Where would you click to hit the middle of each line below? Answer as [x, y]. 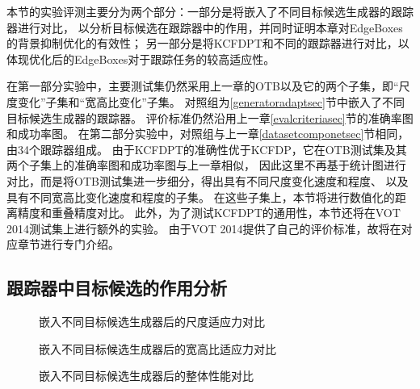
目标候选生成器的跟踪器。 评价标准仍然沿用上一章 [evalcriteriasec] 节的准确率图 [210, 117]
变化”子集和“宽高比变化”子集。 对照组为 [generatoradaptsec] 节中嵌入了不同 [211, 101]
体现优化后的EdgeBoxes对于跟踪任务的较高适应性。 [141, 59]
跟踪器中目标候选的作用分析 [117, 288]
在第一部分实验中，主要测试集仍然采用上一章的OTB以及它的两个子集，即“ [203, 86]
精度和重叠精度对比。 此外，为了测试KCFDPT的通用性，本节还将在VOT [209, 213]
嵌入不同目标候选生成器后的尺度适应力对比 [152, 322]
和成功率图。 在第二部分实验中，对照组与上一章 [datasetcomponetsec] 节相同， [208, 134]
